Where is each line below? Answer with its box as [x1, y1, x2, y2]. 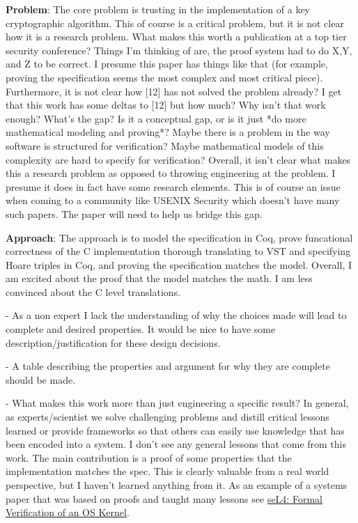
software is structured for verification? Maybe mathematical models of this [6, 138, 324, 153]
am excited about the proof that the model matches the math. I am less [6, 271, 313, 286]
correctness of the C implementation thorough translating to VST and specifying [6, 244, 351, 258]
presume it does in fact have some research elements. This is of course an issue [6, 179, 341, 194]
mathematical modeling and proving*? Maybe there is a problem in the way [6, 125, 330, 139]
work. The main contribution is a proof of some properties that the [6, 450, 292, 465]
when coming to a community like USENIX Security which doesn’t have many [6, 193, 340, 208]
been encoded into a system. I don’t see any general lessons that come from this [6, 437, 346, 451]
